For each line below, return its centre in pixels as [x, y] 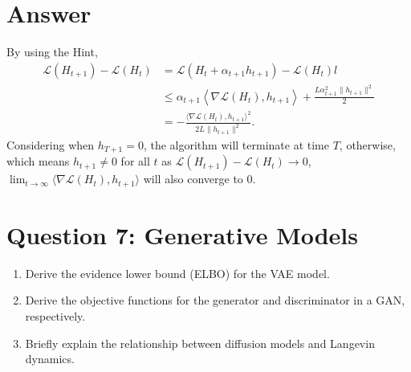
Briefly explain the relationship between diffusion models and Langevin [200, 343]
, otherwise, [367, 144]
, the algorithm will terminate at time [236, 144]
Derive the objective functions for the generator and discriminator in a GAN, [215, 300]
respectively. [55, 315]
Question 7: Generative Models [183, 234]
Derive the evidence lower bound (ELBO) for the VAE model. [177, 273]
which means [38, 161]
